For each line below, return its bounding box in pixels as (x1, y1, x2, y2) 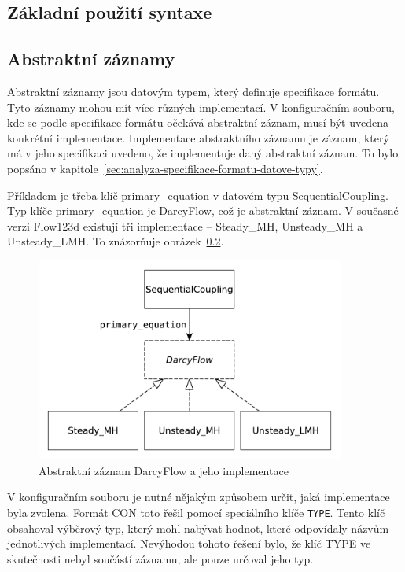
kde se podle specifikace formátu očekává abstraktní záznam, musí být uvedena (7, 114, 388, 131)
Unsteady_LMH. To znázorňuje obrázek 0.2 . (7, 233, 224, 249)
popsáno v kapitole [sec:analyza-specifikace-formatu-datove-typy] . (7, 160, 323, 176)
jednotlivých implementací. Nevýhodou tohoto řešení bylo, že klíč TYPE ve (7, 535, 371, 552)
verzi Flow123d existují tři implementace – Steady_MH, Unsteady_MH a (7, 217, 363, 234)
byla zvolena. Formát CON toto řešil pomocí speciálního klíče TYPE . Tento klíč (7, 504, 385, 521)
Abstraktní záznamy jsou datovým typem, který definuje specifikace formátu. (7, 83, 380, 99)
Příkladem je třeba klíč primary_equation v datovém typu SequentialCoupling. (7, 186, 388, 203)
